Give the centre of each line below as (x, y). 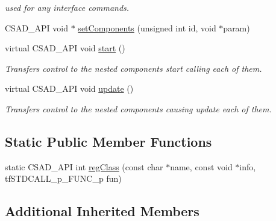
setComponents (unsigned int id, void (147, 27)
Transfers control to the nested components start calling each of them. (133, 68)
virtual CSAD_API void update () (69, 88)
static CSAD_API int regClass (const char (84, 166)
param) (237, 27)
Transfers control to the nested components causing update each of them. (138, 108)
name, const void (201, 166)
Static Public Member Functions (108, 141)
